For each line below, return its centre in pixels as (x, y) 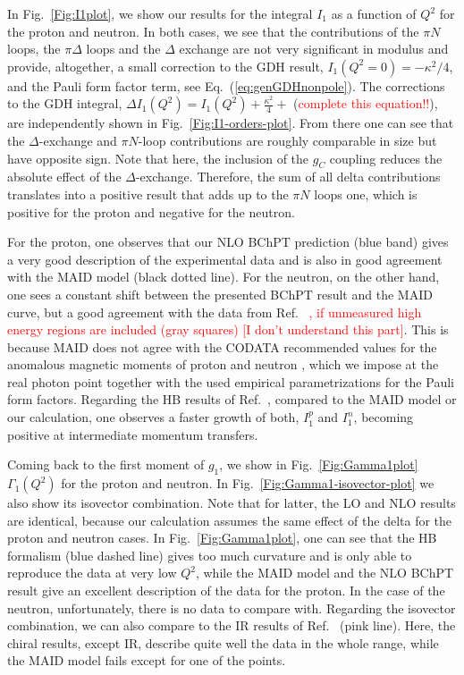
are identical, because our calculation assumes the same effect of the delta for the (230, 520)
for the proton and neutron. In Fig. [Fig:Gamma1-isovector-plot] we (248, 483)
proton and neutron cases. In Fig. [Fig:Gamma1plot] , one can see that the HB (222, 538)
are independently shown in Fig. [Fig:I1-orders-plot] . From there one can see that (231, 123)
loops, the (34, 49)
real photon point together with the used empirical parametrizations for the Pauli (231, 381)
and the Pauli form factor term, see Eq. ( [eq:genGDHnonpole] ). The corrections (226, 85)
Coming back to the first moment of (106, 464)
